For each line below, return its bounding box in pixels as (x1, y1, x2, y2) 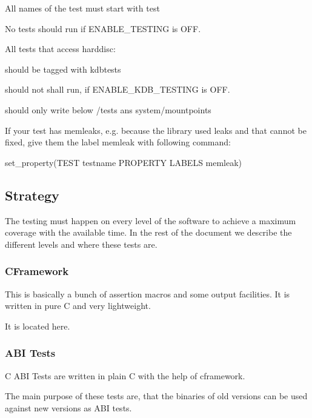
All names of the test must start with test (5, 2, 160, 14)
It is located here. (5, 319, 70, 332)
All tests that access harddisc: (5, 42, 116, 55)
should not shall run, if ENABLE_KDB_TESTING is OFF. (5, 83, 230, 96)
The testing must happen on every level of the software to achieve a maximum (5, 214, 296, 227)
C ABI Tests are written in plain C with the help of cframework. (5, 369, 245, 382)
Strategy (5, 185, 59, 204)
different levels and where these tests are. (5, 237, 158, 250)
